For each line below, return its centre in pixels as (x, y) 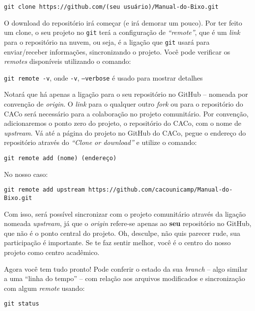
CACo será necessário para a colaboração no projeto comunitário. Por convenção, (126, 113)
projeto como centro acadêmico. (52, 252)
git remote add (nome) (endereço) (60, 158)
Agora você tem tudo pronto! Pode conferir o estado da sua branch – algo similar (126, 269)
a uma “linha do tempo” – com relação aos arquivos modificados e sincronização (125, 278)
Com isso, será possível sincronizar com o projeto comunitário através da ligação (125, 213)
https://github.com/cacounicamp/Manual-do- (160, 190)
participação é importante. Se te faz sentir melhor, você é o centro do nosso (117, 242)
